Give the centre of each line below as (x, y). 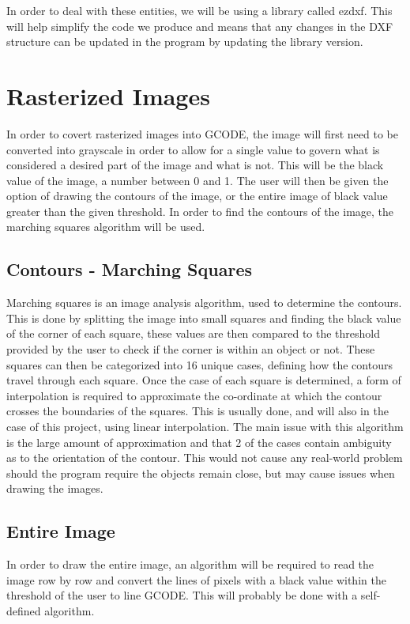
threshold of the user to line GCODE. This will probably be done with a (182, 595)
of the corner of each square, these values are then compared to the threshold (194, 333)
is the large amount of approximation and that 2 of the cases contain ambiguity (199, 442)
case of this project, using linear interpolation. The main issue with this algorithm (205, 427)
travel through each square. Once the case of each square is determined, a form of (204, 380)
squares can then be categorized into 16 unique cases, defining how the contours (199, 364)
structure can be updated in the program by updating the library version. (185, 42)
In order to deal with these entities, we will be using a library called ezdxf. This (199, 10)
